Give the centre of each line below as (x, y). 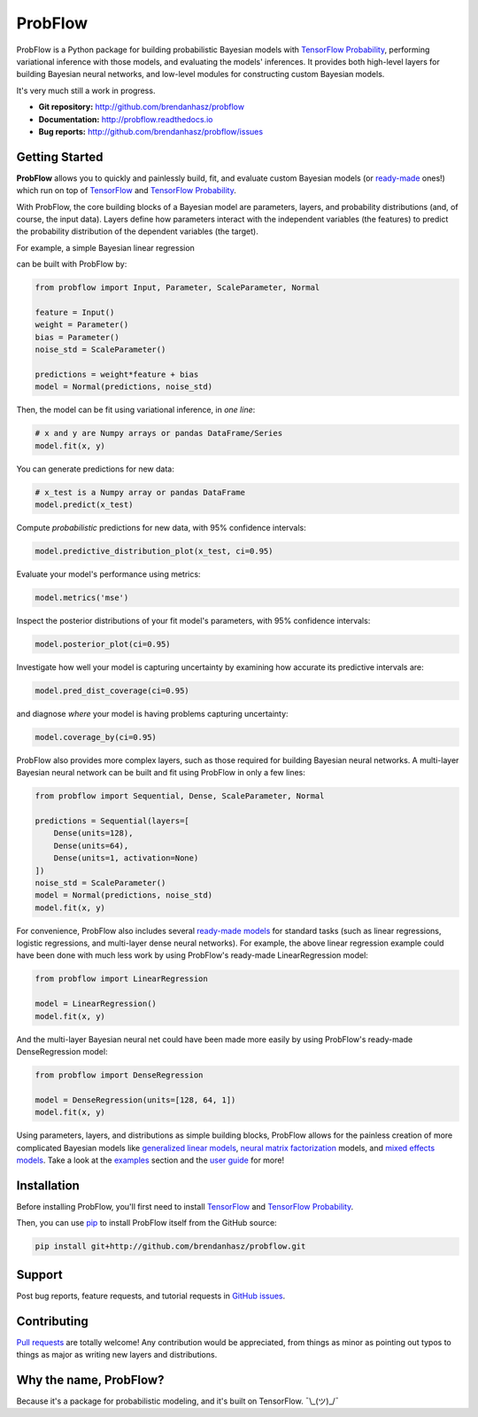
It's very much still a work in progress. (86, 90)
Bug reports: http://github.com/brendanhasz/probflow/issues (151, 131)
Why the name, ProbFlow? (90, 1379)
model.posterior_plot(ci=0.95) (103, 644)
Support (39, 1275)
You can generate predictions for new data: (95, 469)
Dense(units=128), (93, 833)
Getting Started (60, 156)
